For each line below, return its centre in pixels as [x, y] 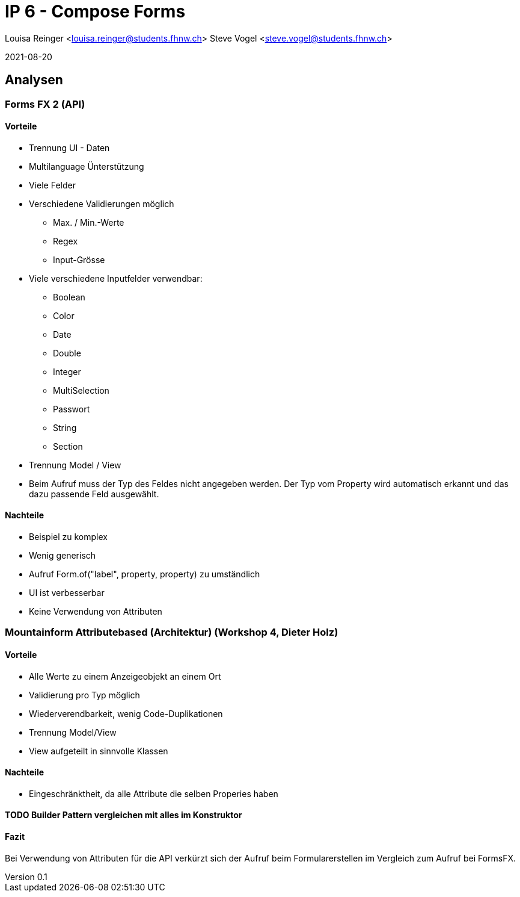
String [65, 427]
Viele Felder [52, 185]
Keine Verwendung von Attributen [96, 612]
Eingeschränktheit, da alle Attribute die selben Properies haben [154, 793]
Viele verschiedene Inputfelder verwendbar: [116, 278]
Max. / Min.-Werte [89, 222]
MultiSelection [81, 390]
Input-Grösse [79, 259]
